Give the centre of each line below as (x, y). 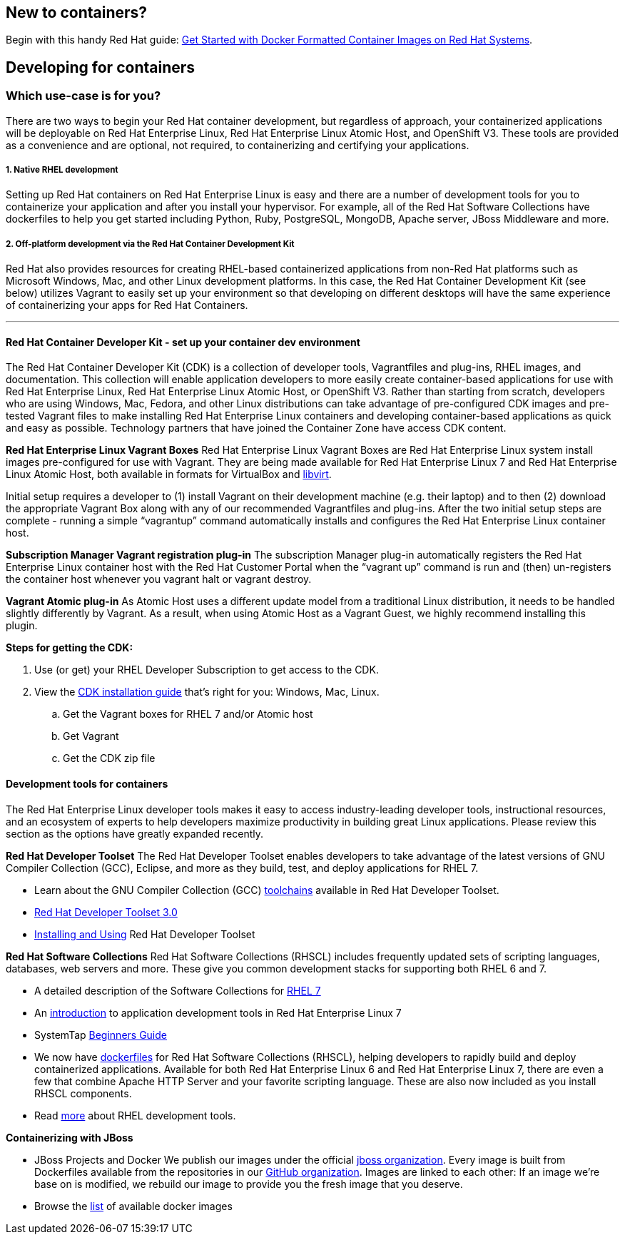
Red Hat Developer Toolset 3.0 (106, 912)
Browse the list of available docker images (133, 1206)
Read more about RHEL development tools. (135, 1115)
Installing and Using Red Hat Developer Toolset (145, 934)
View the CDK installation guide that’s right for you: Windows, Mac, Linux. (207, 692)
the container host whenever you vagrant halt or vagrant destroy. (159, 579)
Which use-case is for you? (83, 96)
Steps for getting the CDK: (70, 648)
